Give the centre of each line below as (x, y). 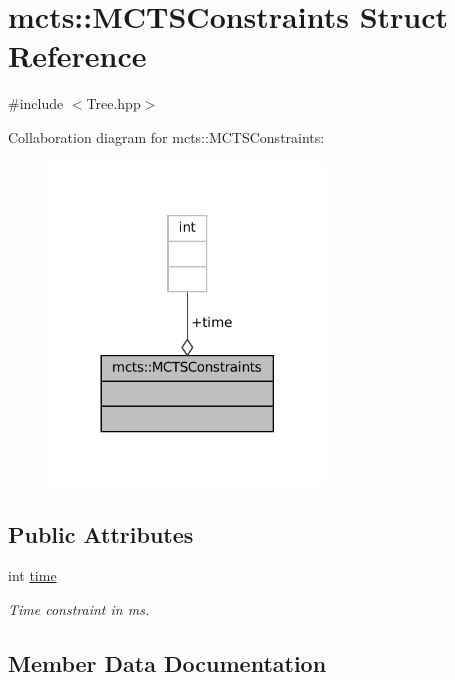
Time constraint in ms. (79, 608)
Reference (77, 55)
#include (36, 103)
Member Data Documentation (167, 662)
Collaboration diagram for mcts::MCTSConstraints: (166, 136)
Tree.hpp (113, 103)
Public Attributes (101, 533)
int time (32, 575)
